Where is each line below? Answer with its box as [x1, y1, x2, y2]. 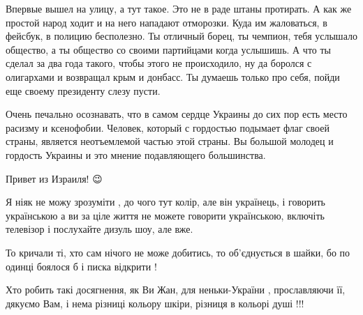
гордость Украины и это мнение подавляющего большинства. [6, 147, 266, 162]
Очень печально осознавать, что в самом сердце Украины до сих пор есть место [6, 107, 348, 121]
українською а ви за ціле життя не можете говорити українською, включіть [6, 208, 325, 222]
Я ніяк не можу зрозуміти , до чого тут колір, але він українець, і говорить [6, 194, 325, 209]
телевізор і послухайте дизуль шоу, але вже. [6, 222, 193, 236]
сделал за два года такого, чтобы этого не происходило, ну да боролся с [6, 56, 312, 70]
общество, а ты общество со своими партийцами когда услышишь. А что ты [6, 42, 332, 56]
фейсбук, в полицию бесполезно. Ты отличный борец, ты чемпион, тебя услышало [6, 29, 357, 43]
